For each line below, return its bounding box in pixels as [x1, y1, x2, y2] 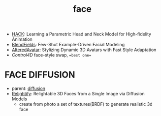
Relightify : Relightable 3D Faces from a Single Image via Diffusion [11, 91, 145, 97]
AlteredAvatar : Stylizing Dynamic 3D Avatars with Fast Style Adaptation [11, 47, 157, 53]
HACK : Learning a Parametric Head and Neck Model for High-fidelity [11, 31, 151, 37]
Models [11, 96, 28, 102]
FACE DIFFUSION [4, 69, 75, 81]
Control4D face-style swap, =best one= [11, 52, 92, 58]
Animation [11, 36, 32, 42]
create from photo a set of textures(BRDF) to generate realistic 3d [19, 101, 153, 107]
